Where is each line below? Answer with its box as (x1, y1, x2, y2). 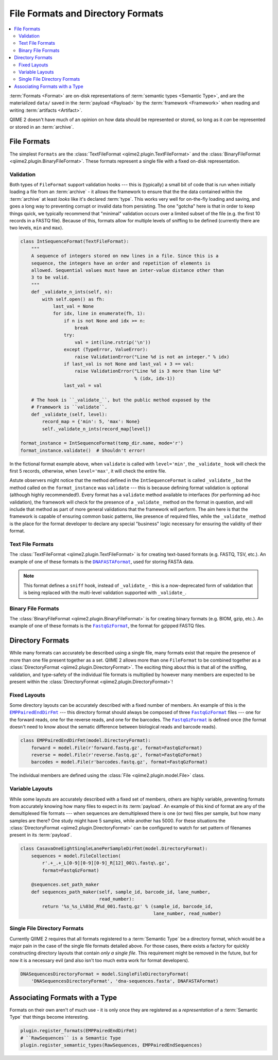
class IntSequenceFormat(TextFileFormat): (20, 238, 129, 245)
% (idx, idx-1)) (134, 375, 176, 381)
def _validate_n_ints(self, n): (31, 289, 113, 295)
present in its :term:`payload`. (9, 832, 72, 838)
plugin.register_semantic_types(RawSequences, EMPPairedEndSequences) (20, 1042, 203, 1048)
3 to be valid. (31, 274, 69, 281)
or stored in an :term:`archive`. (9, 124, 74, 130)
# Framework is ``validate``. (31, 404, 108, 410)
